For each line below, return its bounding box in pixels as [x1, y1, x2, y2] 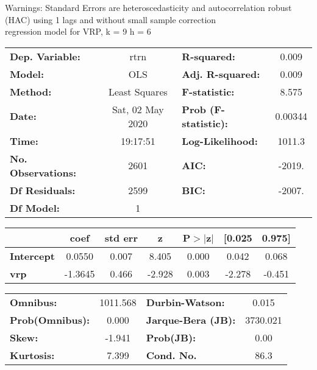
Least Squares [108, 84, 168, 99]
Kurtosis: [10, 347, 55, 362]
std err [104, 230, 138, 245]
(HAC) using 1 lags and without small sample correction [5, 13, 216, 26]
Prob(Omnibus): [10, 312, 90, 327]
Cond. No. [146, 347, 197, 362]
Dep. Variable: [10, 49, 80, 63]
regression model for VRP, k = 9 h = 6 [5, 25, 151, 38]
